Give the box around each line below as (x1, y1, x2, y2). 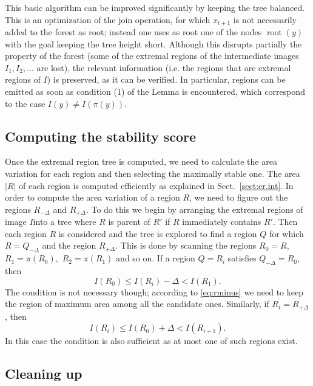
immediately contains (182, 215, 261, 228)
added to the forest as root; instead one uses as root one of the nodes (5, 26, 262, 38)
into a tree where (33, 215, 96, 228)
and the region (42, 239, 96, 252)
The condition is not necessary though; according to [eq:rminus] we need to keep (5, 285, 303, 298)
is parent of (108, 215, 150, 228)
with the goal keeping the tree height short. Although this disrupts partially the (5, 37, 302, 50)
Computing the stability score (5, 126, 197, 145)
